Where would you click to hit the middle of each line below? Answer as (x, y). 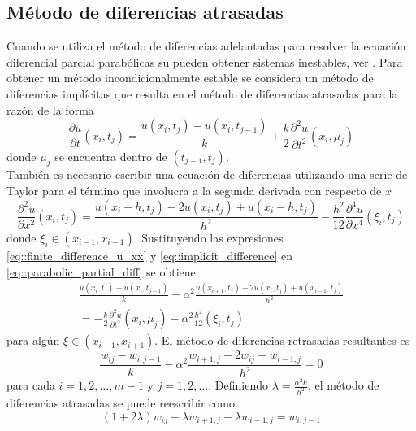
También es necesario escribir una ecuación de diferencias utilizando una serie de (207, 174)
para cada (31, 385)
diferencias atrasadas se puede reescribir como (121, 403)
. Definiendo (238, 385)
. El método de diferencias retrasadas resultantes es (282, 340)
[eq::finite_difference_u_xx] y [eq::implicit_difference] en (150, 255)
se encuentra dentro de (111, 156)
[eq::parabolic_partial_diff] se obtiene (101, 271)
